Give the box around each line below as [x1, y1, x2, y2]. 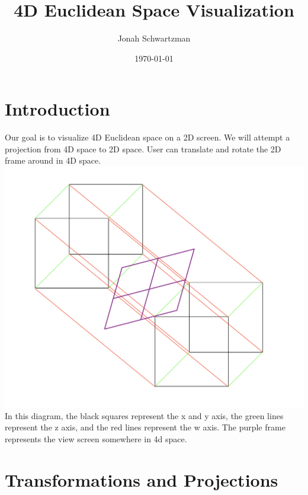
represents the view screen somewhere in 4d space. [5, 432, 187, 445]
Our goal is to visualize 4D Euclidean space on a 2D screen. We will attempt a [5, 131, 290, 143]
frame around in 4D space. [5, 154, 101, 167]
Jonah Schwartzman [117, 32, 191, 44]
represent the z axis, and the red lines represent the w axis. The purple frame [5, 421, 285, 433]
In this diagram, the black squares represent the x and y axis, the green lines [5, 409, 284, 421]
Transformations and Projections [5, 467, 278, 491]
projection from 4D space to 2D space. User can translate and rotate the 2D [5, 142, 281, 155]
